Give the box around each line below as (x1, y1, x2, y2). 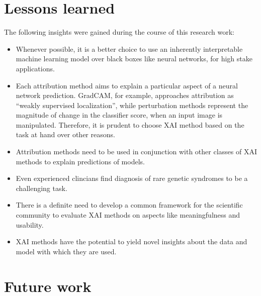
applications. (16, 63, 55, 73)
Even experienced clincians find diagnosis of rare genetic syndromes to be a (16, 173, 248, 183)
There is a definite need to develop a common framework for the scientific (16, 200, 243, 210)
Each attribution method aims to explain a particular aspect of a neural (16, 80, 238, 90)
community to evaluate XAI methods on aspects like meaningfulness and (16, 210, 240, 220)
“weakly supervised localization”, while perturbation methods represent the (16, 100, 248, 110)
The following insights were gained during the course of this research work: (4, 27, 234, 37)
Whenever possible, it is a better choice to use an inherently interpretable (16, 43, 243, 54)
